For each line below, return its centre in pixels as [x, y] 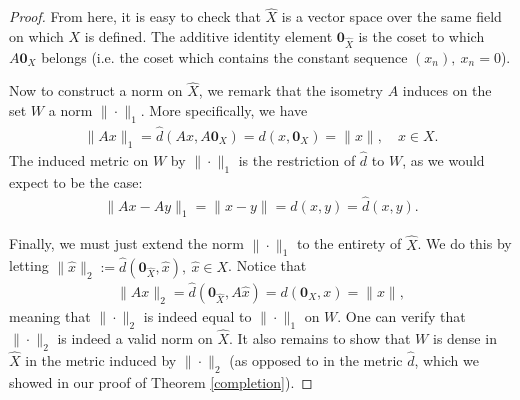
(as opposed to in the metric [316, 359]
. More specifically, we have [224, 109]
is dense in [464, 337]
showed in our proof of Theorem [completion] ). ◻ [161, 381]
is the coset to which [421, 35]
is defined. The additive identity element [208, 35]
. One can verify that [401, 315]
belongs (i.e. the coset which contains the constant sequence [224, 56]
